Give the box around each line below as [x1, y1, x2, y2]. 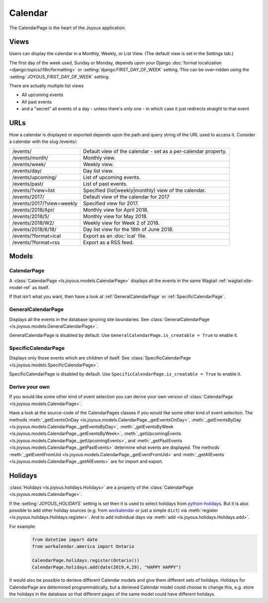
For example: [9, 523, 36, 529]
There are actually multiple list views [9, 83, 84, 89]
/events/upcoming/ [12, 174, 57, 181]
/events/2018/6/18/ [12, 226, 57, 233]
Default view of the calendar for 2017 [82, 193, 170, 200]
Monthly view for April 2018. [82, 206, 149, 213]
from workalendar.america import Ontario [32, 543, 134, 549]
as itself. [32, 285, 50, 291]
